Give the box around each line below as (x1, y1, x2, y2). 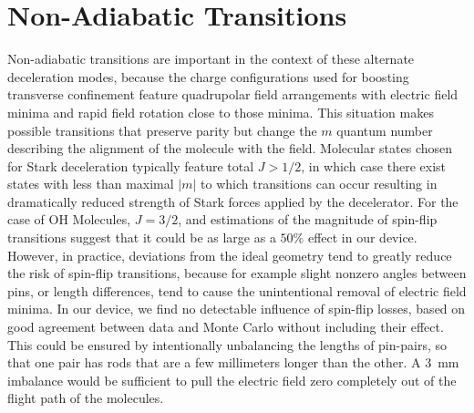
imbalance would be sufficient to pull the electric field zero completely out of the (7, 370, 457, 389)
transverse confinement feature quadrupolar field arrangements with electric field (7, 85, 459, 104)
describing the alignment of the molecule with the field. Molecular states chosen (7, 139, 453, 158)
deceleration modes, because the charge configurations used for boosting (7, 67, 409, 86)
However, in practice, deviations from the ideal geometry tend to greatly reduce (7, 245, 452, 264)
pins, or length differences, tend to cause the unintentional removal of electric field (7, 281, 467, 300)
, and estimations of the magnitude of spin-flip (178, 210, 438, 229)
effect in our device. (307, 228, 417, 247)
